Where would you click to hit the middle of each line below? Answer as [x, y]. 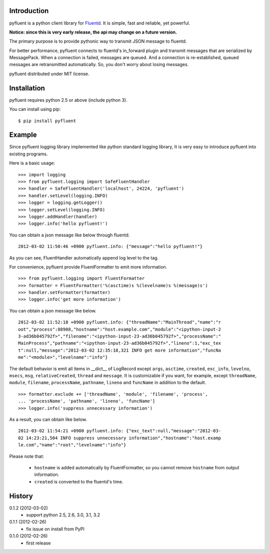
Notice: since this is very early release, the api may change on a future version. [93, 32]
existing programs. [28, 154]
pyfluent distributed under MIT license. [49, 74]
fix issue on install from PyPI [55, 529]
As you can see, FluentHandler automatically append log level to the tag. [84, 257]
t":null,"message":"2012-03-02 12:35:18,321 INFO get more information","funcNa [120, 350]
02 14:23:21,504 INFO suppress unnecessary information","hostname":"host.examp [120, 438]
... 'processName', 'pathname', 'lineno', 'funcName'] [87, 401]
